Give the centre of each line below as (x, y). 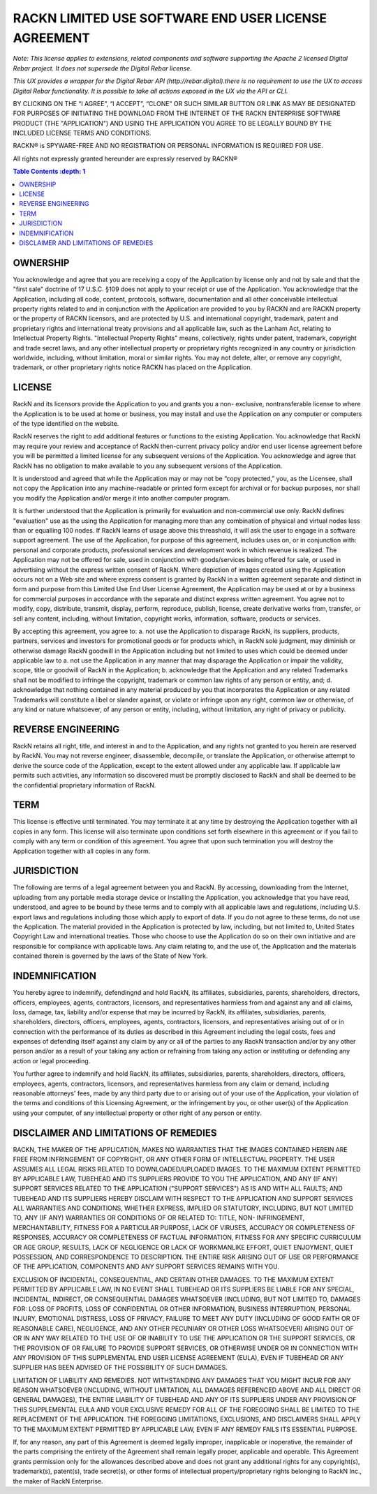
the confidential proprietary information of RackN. (84, 785)
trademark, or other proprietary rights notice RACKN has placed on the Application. (133, 367)
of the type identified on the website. (66, 424)
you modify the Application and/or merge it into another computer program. (121, 498)
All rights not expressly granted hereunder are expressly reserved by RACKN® (125, 158)
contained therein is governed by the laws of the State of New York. (110, 956)
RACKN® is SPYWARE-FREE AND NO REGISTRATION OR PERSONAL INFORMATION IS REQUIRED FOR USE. (168, 146)
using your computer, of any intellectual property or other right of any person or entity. (137, 1113)
